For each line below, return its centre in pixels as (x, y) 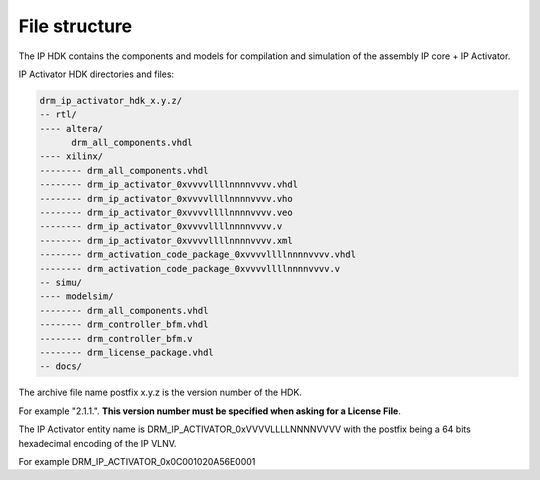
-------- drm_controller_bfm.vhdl (124, 324)
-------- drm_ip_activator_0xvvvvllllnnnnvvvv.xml (166, 240)
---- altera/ (71, 128)
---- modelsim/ (76, 296)
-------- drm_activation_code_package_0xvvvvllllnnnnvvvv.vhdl (198, 254)
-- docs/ (61, 366)
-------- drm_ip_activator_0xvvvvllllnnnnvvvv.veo (166, 213)
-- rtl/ (58, 114)
